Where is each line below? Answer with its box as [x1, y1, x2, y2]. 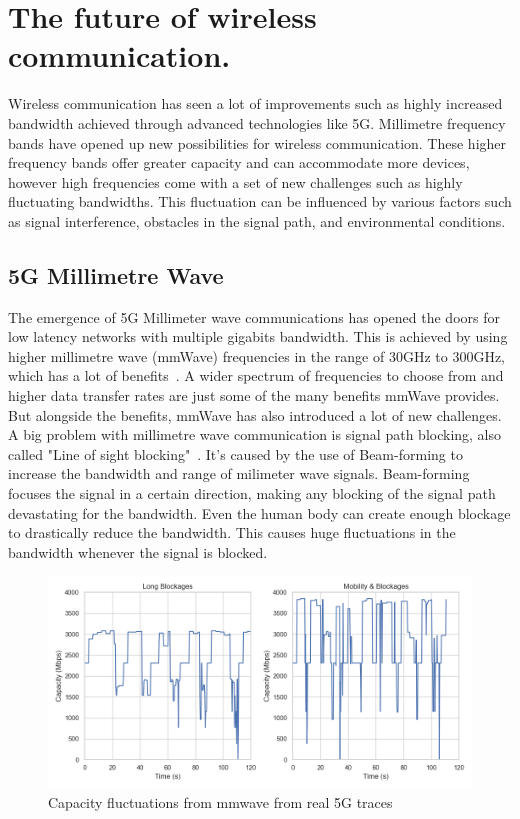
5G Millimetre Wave [8, 259, 224, 290]
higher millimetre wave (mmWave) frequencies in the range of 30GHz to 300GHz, [8, 345, 505, 366]
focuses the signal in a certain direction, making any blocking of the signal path [8, 483, 496, 504]
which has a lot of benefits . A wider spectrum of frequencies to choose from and [8, 365, 504, 386]
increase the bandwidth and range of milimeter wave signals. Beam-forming [8, 463, 470, 484]
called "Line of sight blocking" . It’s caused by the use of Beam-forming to [8, 443, 463, 464]
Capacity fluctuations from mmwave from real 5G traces [48, 791, 393, 812]
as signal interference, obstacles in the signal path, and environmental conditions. [8, 210, 506, 231]
